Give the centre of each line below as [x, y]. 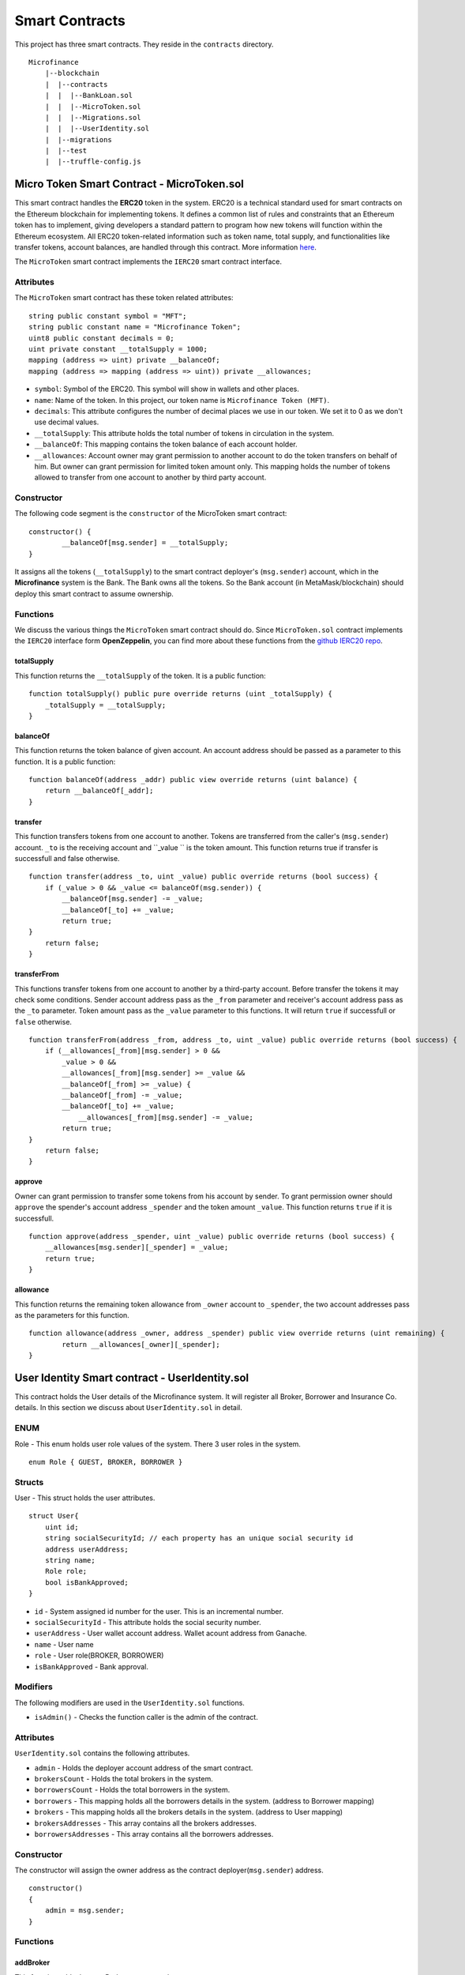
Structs [29, 1482]
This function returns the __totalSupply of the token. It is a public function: [140, 675]
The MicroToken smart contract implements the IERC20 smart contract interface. [148, 261]
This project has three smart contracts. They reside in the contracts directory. [144, 44]
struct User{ [54, 1516]
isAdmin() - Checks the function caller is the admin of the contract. [146, 1717]
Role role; [66, 1571]
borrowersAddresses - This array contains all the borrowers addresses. [154, 1834]
